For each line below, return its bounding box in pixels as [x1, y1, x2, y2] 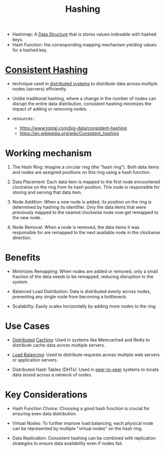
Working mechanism [5, 148, 92, 159]
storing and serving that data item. [12, 189, 82, 196]
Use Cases [5, 321, 50, 332]
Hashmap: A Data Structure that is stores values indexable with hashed [12, 31, 157, 38]
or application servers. [12, 357, 58, 363]
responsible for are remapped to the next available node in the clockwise [12, 230, 161, 236]
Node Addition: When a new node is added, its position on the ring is [12, 199, 152, 205]
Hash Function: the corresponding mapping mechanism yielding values [12, 42, 157, 48]
